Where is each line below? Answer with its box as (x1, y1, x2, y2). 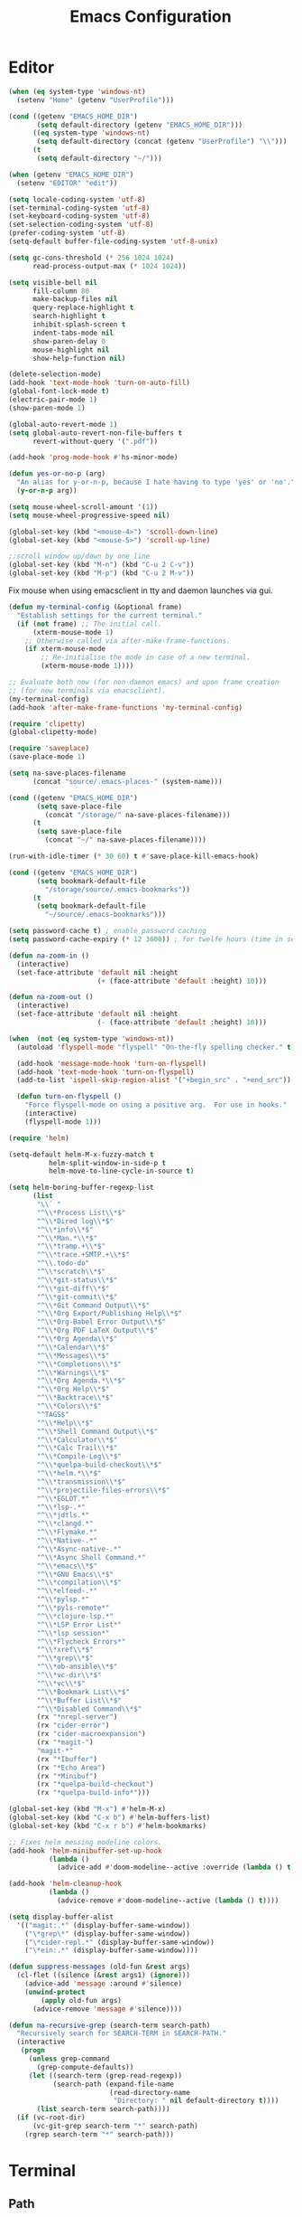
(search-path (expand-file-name (52, 2080, 175, 2089)
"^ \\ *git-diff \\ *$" (36, 1284, 110, 1293)
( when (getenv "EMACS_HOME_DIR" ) (8, 170, 134, 179)
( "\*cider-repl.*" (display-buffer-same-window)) (24, 1938, 215, 1947)
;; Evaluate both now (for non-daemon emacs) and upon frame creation (8, 678, 279, 687)
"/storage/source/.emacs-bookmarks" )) (44, 884, 191, 894)
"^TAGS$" (36, 1410, 69, 1419)
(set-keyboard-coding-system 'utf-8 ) (8, 212, 151, 221)
